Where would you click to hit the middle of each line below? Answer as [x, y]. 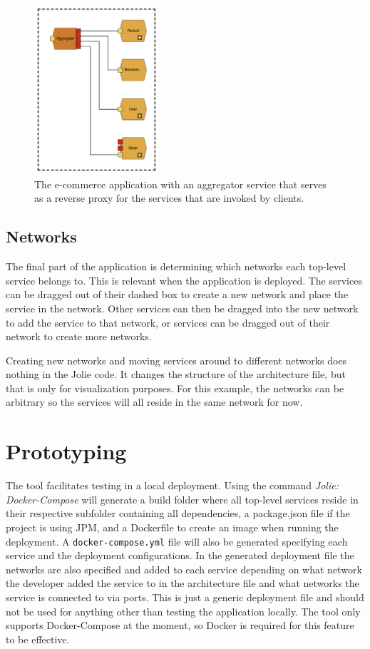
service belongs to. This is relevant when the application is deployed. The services [184, 280]
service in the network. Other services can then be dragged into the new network [182, 308]
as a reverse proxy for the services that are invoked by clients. [169, 198]
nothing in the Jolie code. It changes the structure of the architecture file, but [176, 374]
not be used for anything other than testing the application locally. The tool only [183, 611]
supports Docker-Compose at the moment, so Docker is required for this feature [180, 625]
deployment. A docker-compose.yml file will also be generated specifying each [177, 541]
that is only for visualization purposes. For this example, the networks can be [175, 388]
